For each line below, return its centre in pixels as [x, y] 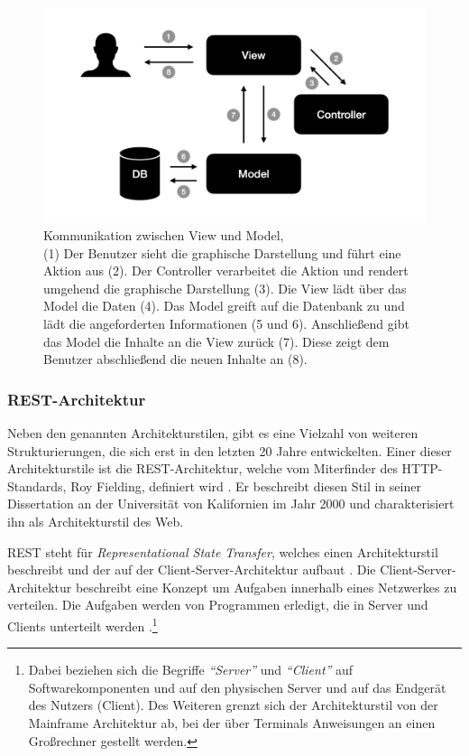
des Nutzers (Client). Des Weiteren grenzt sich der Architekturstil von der [233, 705]
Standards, [37, 485]
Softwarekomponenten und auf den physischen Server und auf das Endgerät [237, 687]
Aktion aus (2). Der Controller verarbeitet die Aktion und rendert [226, 271]
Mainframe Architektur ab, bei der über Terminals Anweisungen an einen [232, 723]
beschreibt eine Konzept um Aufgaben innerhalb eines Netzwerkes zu [266, 587]
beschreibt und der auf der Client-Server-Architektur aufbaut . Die [192, 569]
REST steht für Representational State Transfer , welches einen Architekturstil [223, 551]
